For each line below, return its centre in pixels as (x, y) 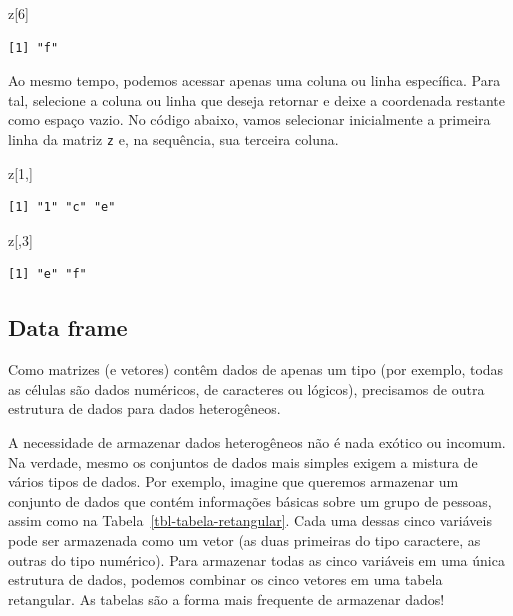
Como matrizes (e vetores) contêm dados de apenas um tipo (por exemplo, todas (256, 369)
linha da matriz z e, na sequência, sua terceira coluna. (173, 138)
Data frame (68, 327)
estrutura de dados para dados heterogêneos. (144, 408)
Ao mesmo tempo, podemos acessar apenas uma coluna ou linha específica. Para (254, 80)
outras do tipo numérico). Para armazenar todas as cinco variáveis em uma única (256, 559)
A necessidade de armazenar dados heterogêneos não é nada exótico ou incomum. (257, 441)
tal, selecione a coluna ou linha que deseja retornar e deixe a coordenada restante (257, 99)
